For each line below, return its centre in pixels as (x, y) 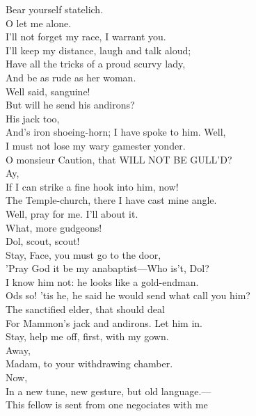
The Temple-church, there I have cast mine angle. (111, 200)
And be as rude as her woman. (71, 77)
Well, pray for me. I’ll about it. (72, 213)
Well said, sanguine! (48, 91)
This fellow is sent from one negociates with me (107, 405)
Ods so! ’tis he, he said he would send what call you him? (128, 295)
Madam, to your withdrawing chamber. (89, 363)
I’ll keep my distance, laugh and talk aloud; (98, 50)
